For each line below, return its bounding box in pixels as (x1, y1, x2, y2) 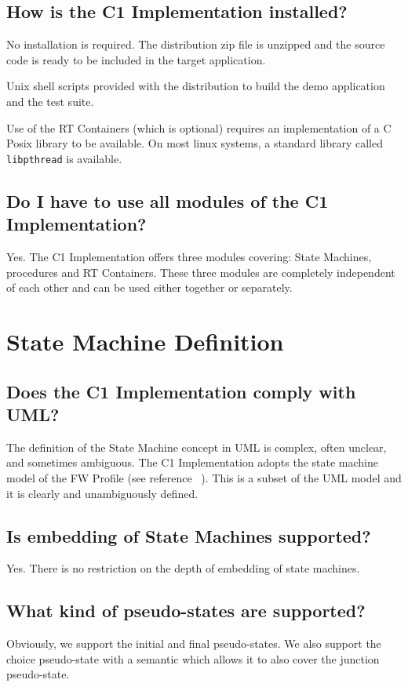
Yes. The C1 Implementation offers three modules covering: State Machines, (6, 249, 372, 265)
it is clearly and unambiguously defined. (6, 485, 199, 501)
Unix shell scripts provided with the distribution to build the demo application (6, 78, 385, 94)
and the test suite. (6, 93, 94, 109)
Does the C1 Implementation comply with (6, 379, 356, 403)
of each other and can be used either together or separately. (6, 279, 293, 296)
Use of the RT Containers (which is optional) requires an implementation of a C (6, 119, 392, 136)
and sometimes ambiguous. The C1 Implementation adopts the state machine (6, 454, 378, 471)
